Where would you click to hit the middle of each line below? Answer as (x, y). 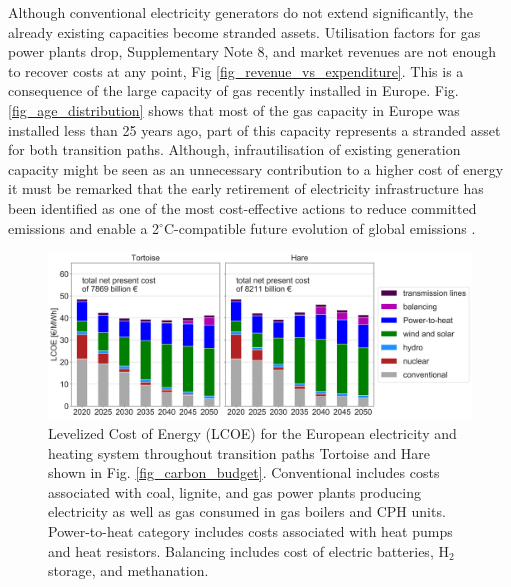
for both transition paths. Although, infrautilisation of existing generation (234, 149)
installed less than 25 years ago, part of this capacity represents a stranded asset (254, 129)
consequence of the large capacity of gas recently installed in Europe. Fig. (233, 90)
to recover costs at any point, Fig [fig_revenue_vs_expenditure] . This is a (236, 70)
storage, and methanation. (128, 570)
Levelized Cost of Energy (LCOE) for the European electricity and (252, 433)
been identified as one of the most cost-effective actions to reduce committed (242, 207)
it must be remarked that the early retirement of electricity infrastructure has (246, 188)
